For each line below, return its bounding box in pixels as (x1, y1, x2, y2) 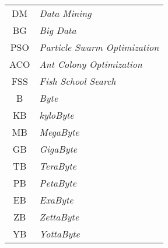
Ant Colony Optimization (39, 57, 142, 71)
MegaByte (39, 125, 79, 139)
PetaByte (39, 176, 76, 190)
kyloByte (39, 108, 74, 122)
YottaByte (39, 227, 80, 240)
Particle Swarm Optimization (39, 40, 159, 54)
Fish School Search (39, 74, 116, 88)
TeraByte (39, 159, 76, 173)
